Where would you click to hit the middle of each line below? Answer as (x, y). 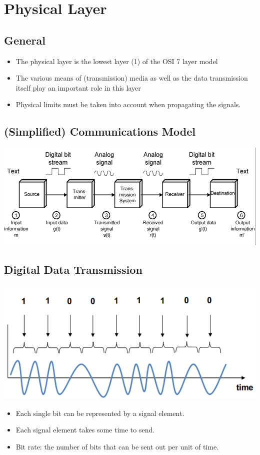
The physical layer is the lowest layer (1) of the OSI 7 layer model (117, 61)
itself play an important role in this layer (78, 87)
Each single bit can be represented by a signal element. (100, 413)
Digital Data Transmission (73, 269)
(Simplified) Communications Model (100, 131)
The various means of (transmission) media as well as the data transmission (132, 78)
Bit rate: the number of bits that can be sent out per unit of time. (117, 446)
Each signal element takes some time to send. (85, 430)
